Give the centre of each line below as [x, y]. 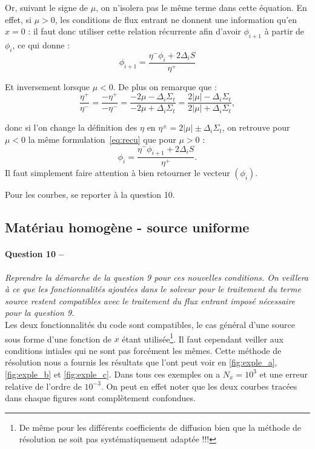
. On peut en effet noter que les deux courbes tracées [199, 386]
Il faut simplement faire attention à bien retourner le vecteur [118, 173]
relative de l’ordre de [43, 386]
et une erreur [283, 374]
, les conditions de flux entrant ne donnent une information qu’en [176, 19]
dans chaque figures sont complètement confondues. [100, 398]
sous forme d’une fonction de [58, 339]
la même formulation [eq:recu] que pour [102, 139]
